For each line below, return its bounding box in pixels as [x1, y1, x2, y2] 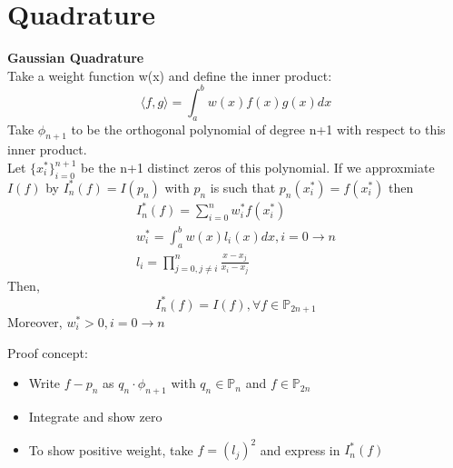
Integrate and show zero [28, 406, 162, 425]
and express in [260, 440, 340, 459]
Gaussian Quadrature [7, 48, 144, 67]
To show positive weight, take [28, 440, 193, 459]
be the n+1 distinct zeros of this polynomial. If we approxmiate [81, 158, 435, 176]
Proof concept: [7, 343, 88, 362]
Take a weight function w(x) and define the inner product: [7, 65, 332, 85]
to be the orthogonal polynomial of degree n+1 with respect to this [71, 119, 446, 138]
